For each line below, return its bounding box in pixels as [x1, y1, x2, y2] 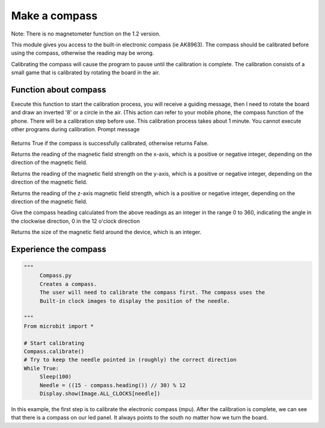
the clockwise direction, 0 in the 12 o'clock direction [11, 217, 140, 225]
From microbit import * [23, 323, 94, 329]
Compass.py [39, 272, 72, 279]
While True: [23, 365, 60, 371]
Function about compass [11, 84, 107, 95]
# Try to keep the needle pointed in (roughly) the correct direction [23, 356, 237, 364]
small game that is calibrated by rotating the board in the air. [11, 69, 161, 76]
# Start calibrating [23, 340, 84, 346]
